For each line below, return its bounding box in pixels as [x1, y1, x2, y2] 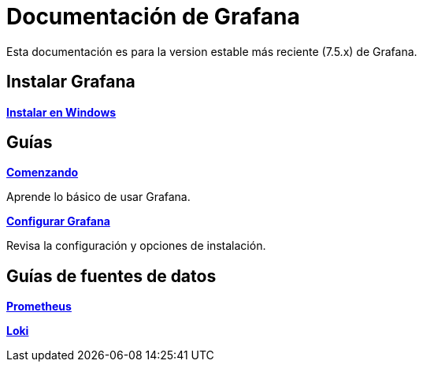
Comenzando [6, 165, 79, 180]
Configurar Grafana [6, 214, 110, 229]
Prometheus [6, 299, 72, 314]
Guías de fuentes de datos [6, 266, 217, 286]
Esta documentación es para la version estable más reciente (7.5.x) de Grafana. [6, 44, 417, 58]
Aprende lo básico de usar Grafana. [6, 190, 191, 204]
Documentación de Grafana [6, 3, 300, 30]
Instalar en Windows [6, 105, 117, 119]
